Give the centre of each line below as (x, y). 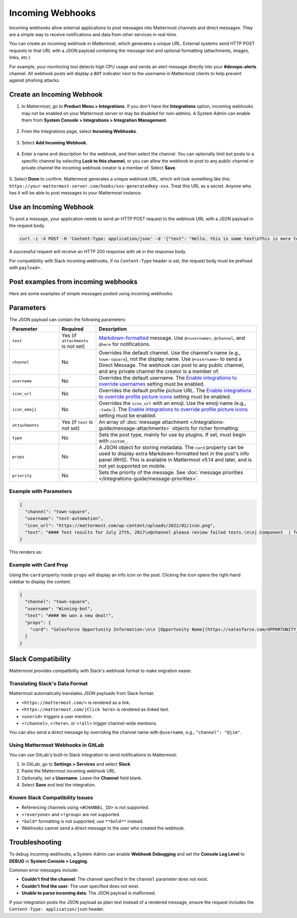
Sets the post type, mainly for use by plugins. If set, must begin (172, 435)
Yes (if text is (77, 422)
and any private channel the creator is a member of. (159, 371)
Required (73, 329)
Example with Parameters (41, 491)
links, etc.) (20, 57)
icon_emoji (25, 409)
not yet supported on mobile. (132, 466)
